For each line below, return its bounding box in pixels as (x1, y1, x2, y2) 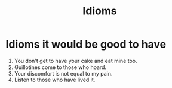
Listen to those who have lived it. (14, 76, 96, 83)
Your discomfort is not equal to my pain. (14, 70, 113, 77)
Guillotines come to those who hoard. (14, 64, 107, 71)
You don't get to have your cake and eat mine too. (14, 57, 138, 64)
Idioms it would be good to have (5, 37, 167, 51)
